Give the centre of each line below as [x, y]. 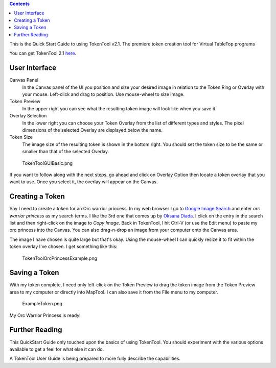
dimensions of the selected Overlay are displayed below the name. [93, 130]
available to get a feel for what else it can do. [57, 349]
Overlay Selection [28, 116]
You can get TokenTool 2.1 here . [43, 53]
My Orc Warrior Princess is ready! [45, 315]
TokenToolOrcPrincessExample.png [60, 258]
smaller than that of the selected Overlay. [66, 152]
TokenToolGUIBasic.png [48, 163]
